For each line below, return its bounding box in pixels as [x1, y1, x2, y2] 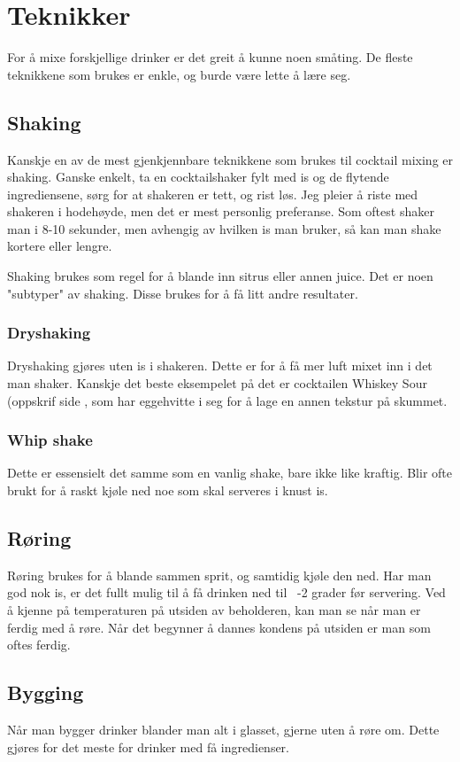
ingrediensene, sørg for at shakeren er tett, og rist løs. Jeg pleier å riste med [7, 184, 418, 203]
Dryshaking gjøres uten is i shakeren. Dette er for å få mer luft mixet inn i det [7, 356, 433, 375]
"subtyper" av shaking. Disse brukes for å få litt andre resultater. [7, 284, 358, 302]
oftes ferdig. [7, 635, 71, 654]
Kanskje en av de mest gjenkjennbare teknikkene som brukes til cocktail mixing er [7, 150, 454, 168]
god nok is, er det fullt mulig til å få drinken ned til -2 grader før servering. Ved [7, 583, 446, 602]
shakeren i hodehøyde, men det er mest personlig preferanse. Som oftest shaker [7, 202, 434, 221]
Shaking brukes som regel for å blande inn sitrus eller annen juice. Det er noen [7, 267, 433, 285]
